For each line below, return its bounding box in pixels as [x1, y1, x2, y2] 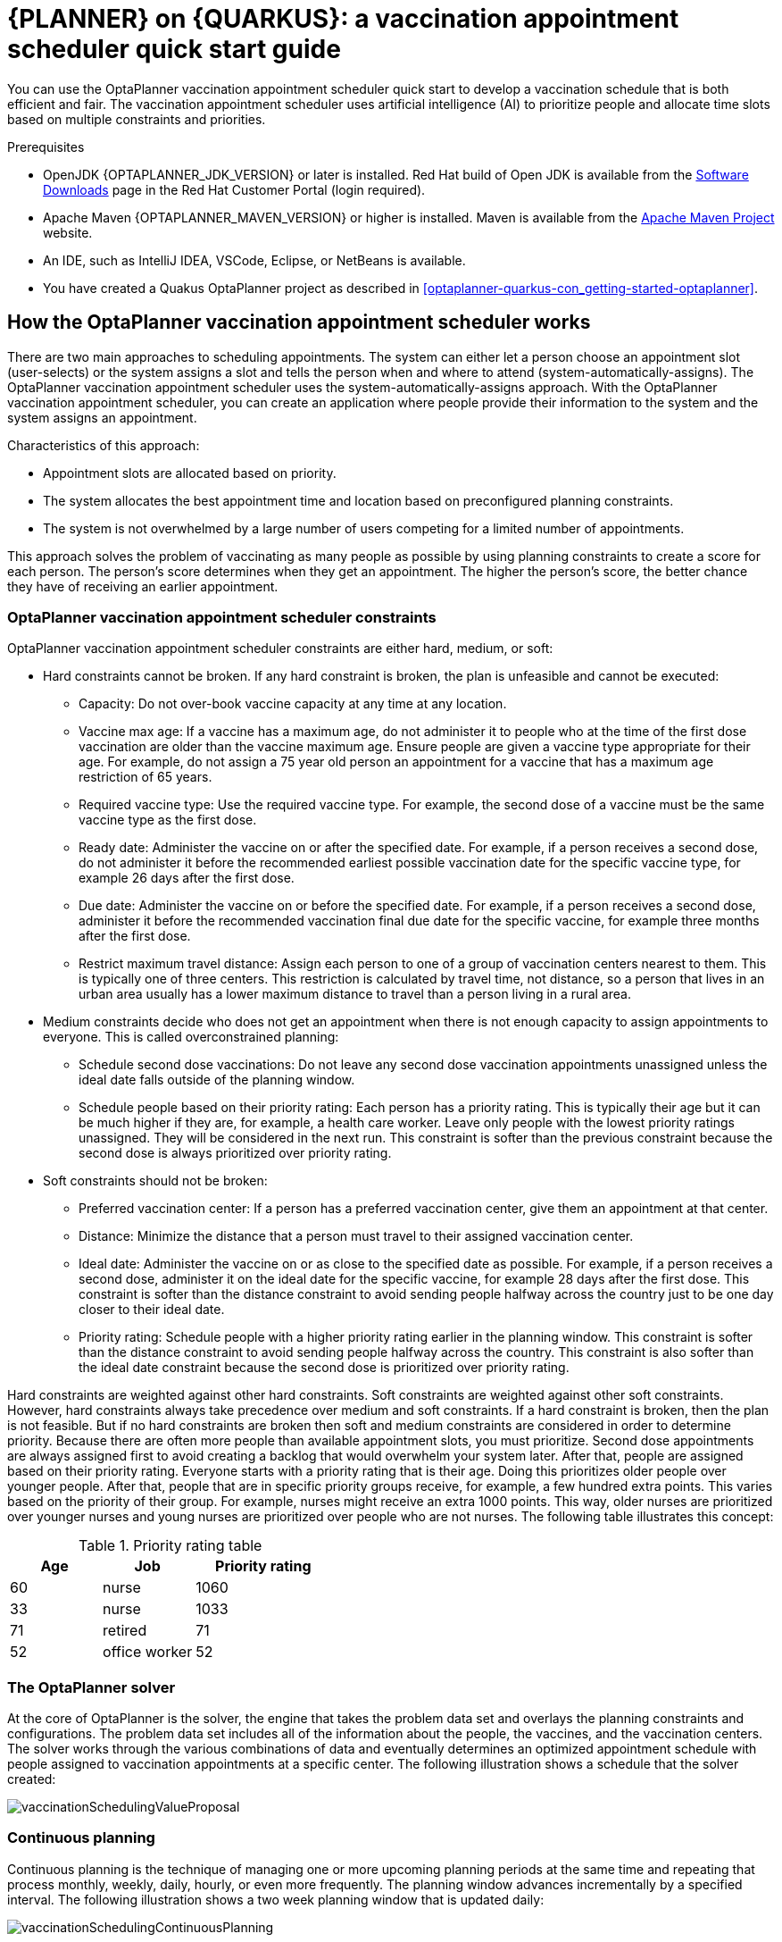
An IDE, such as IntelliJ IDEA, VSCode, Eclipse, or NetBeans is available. [43, 252, 466, 268]
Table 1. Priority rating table [78, 1536, 262, 1555]
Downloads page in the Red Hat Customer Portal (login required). [43, 181, 426, 197]
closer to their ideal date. [79, 1302, 225, 1318]
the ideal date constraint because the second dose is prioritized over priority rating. [79, 1360, 570, 1376]
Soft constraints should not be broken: [43, 1173, 268, 1189]
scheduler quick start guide [7, 34, 341, 64]
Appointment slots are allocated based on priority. [43, 465, 337, 481]
